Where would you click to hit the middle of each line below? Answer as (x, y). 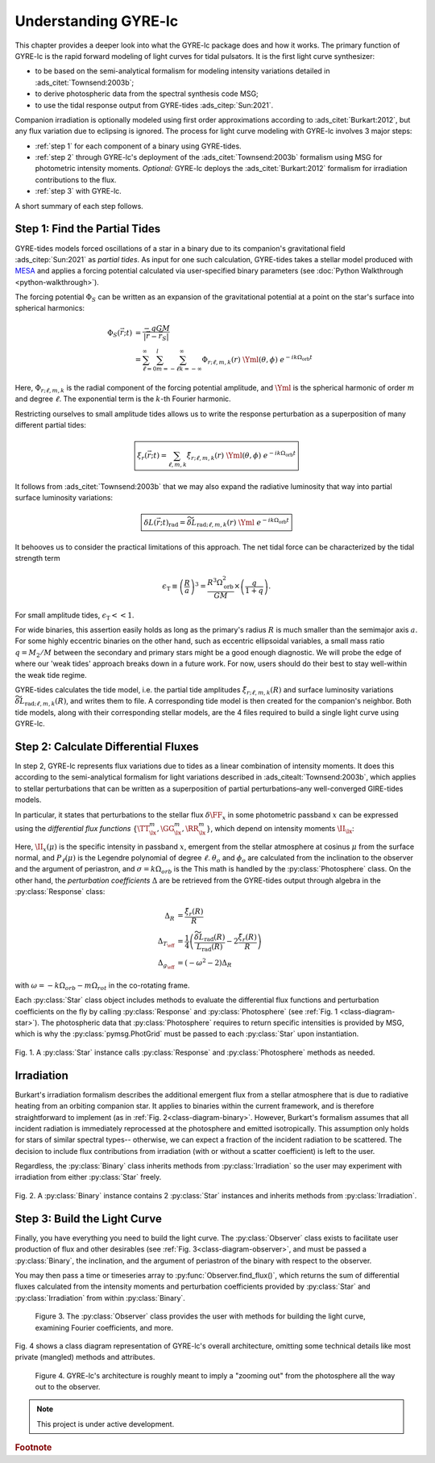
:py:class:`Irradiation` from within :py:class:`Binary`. (100, 1298)
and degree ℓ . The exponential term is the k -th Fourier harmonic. (123, 399)
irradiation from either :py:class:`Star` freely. (88, 1177)
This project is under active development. (106, 1423)
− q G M (157, 328)
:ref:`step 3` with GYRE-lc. (79, 191)
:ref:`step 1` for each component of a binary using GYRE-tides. (138, 146)
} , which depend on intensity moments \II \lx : (280, 829)
